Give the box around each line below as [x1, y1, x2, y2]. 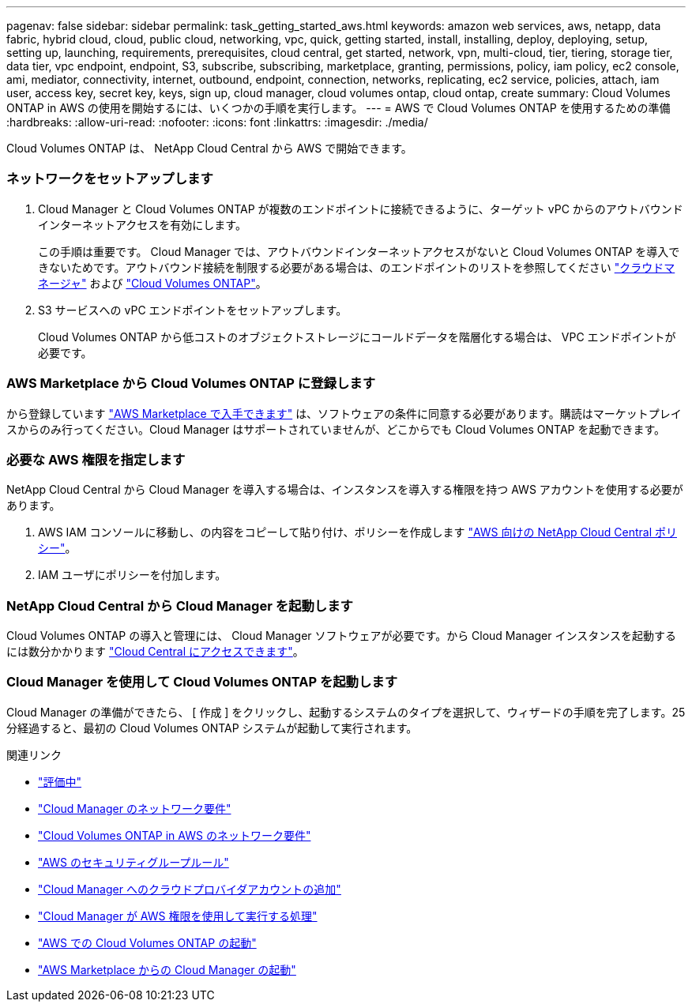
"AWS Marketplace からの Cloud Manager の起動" [38, 962, 296, 976]
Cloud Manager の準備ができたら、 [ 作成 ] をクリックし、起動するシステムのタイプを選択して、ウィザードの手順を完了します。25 [6, 705, 686, 719]
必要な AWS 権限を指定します [6, 451, 186, 468]
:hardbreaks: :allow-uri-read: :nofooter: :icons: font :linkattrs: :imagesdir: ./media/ [6, 115, 428, 129]
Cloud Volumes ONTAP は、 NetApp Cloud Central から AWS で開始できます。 [6, 141, 412, 155]
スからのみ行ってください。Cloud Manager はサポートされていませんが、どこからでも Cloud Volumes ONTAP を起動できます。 [6, 422, 666, 436]
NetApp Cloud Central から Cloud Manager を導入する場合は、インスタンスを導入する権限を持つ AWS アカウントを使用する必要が [6, 483, 683, 497]
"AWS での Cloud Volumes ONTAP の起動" [38, 935, 257, 950]
